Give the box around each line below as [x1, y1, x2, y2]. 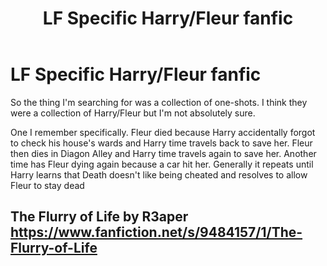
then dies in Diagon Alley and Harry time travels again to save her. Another [10, 147, 317, 159]
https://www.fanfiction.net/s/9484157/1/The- [10, 224, 303, 241]
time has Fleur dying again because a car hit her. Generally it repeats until [10, 158, 314, 170]
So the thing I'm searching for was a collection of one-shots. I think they [10, 96, 308, 108]
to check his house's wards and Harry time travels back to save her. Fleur [10, 137, 313, 149]
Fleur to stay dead [10, 179, 85, 191]
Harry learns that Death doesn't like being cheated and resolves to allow [10, 168, 308, 181]
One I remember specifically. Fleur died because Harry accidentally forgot [10, 126, 316, 138]
